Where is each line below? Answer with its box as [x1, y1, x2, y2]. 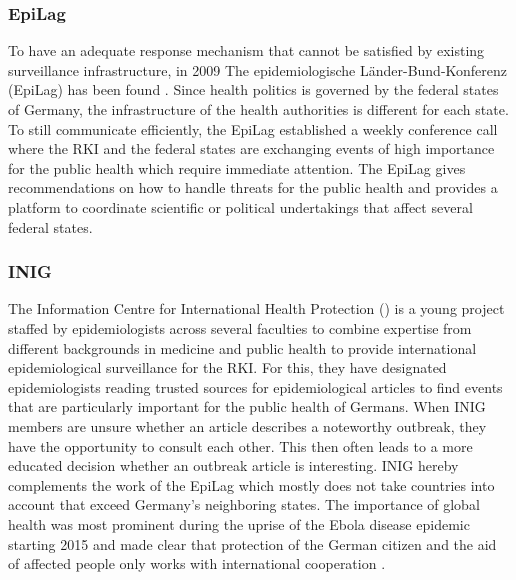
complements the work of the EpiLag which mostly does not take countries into [8, 474, 495, 495]
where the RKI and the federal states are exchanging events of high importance [8, 138, 495, 159]
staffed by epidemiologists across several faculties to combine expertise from [8, 317, 472, 338]
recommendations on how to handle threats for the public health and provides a [8, 177, 498, 198]
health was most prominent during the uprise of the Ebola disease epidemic [8, 513, 470, 534]
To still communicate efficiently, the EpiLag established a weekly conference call [8, 118, 498, 139]
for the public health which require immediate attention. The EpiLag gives [8, 157, 466, 178]
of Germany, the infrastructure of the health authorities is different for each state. [8, 99, 509, 119]
